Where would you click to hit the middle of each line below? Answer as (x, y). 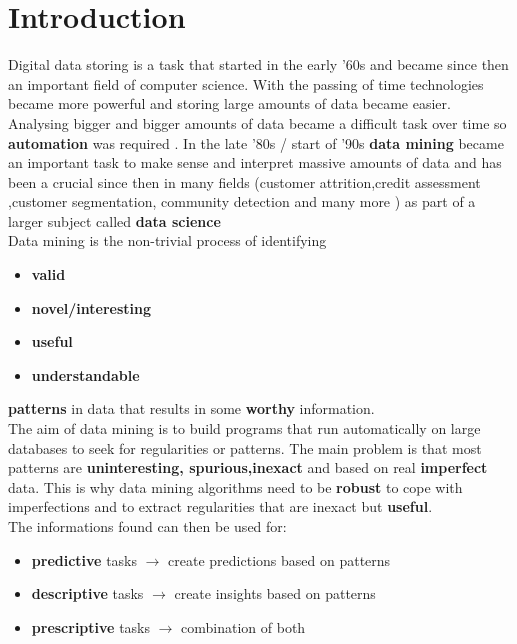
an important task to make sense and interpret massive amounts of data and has (255, 162)
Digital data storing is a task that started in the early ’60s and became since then (258, 64)
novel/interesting (91, 307)
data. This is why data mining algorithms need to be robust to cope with (235, 486)
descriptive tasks (87, 593)
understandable (85, 374)
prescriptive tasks (91, 626)
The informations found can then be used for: (147, 526)
